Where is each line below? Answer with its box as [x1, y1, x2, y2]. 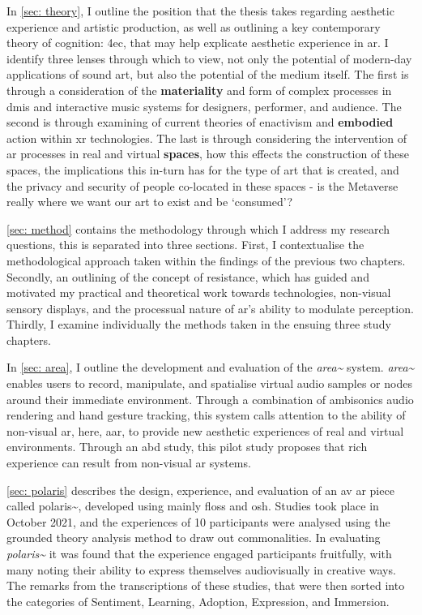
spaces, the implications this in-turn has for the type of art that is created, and [6, 161, 399, 178]
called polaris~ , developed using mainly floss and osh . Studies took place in [6, 497, 379, 514]
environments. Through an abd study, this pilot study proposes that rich [6, 438, 368, 455]
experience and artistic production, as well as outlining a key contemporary [6, 18, 381, 35]
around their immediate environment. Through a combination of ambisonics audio [6, 390, 414, 407]
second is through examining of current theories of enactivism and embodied [6, 114, 394, 131]
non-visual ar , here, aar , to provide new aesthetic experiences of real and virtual [6, 422, 404, 439]
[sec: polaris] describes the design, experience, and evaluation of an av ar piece [6, 481, 394, 498]
